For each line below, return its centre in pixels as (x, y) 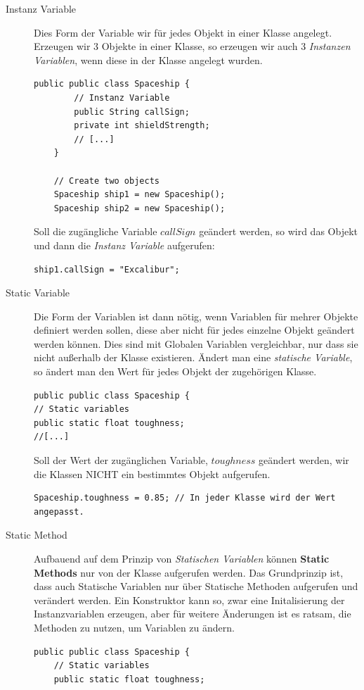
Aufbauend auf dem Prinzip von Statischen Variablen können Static (182, 558)
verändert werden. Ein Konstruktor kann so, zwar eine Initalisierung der (189, 600)
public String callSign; (132, 112)
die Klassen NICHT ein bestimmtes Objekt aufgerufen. (152, 473)
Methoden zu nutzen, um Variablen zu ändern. (134, 627)
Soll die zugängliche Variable (96, 231)
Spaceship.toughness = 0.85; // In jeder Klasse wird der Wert (185, 498)
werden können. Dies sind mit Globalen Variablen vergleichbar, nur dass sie (196, 343)
